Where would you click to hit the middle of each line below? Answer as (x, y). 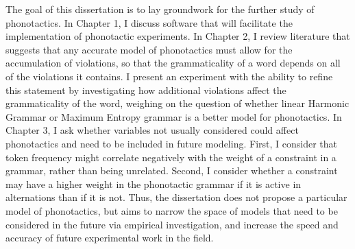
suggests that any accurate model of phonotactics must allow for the (149, 49)
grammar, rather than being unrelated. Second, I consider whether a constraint (172, 170)
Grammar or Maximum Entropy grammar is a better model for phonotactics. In (174, 116)
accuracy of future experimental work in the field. (110, 238)
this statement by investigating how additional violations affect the (146, 90)
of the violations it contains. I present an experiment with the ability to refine (169, 76)
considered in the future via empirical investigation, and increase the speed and (172, 224)
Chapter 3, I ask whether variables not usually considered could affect (152, 130)
